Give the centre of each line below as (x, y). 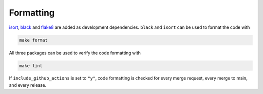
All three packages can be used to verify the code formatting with (75, 53)
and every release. (28, 85)
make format (34, 40)
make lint (31, 66)
